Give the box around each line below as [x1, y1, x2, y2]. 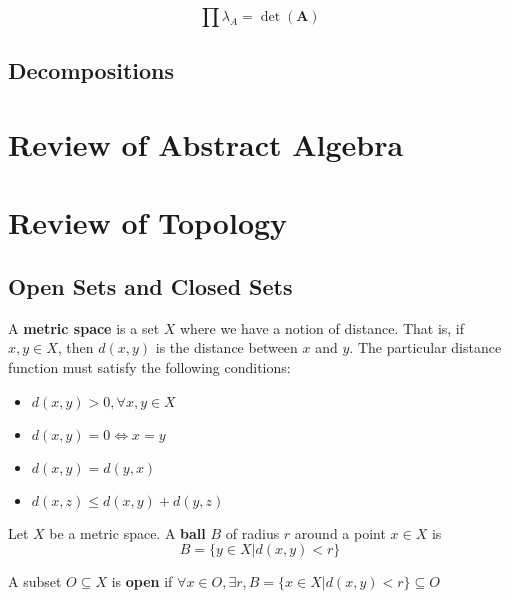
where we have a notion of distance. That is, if [179, 317, 465, 338]
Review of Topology [8, 202, 288, 243]
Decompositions [8, 55, 175, 86]
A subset [8, 571, 62, 592]
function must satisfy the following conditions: [8, 356, 291, 377]
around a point [294, 522, 386, 543]
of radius [225, 522, 280, 543]
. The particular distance [349, 337, 502, 358]
